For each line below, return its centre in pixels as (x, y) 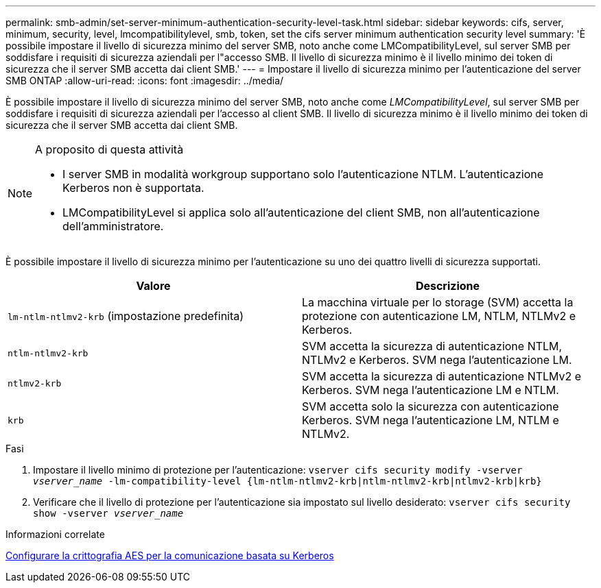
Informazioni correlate (55, 534)
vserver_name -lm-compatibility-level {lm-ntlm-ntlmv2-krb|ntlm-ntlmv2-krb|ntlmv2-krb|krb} (287, 481)
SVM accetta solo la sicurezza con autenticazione (431, 406)
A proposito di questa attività (109, 149)
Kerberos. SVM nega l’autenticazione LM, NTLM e (431, 420)
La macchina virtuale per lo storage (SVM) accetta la (438, 302)
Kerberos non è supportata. (133, 188)
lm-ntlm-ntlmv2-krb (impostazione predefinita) (126, 316)
